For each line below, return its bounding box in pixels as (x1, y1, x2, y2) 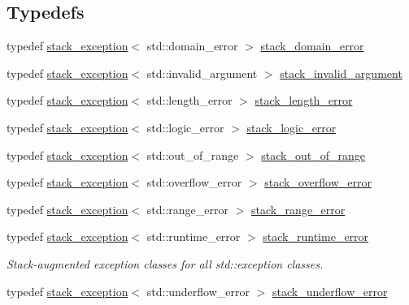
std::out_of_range (146, 146, 239, 163)
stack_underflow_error (272, 282, 388, 299)
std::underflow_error (146, 282, 250, 299)
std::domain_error (146, 37, 238, 54)
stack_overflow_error (264, 174, 372, 191)
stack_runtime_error (263, 228, 369, 245)
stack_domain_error (260, 37, 364, 54)
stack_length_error (255, 92, 353, 109)
